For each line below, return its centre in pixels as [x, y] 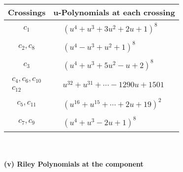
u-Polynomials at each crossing [114, 12]
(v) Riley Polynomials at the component [74, 164]
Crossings [27, 12]
